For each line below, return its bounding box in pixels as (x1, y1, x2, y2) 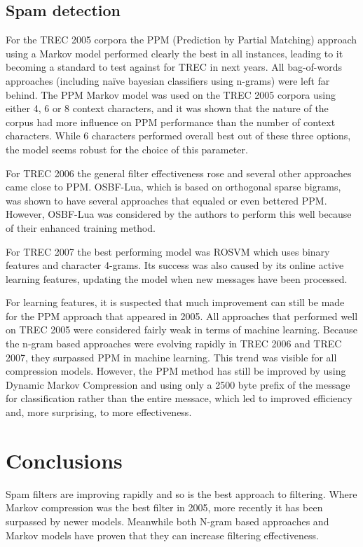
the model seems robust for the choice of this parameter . (6, 141, 248, 156)
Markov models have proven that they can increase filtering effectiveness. (6, 527, 319, 542)
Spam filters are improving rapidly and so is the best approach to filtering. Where (6, 486, 357, 501)
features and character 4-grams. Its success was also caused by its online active (6, 258, 344, 272)
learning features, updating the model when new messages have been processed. (6, 271, 348, 286)
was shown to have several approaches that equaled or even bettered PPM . (6, 193, 327, 207)
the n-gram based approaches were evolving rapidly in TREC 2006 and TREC (6, 336, 342, 351)
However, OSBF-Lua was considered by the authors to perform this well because (6, 207, 352, 221)
